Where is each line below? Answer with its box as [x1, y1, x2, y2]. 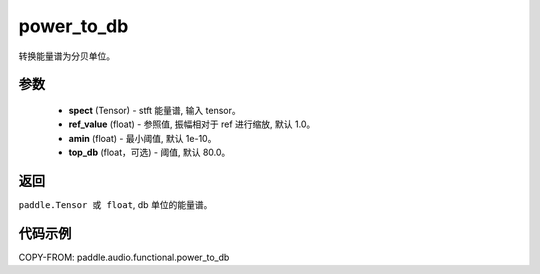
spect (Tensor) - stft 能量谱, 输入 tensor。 [68, 104, 241, 116]
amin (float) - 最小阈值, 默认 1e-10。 [68, 132, 217, 144]
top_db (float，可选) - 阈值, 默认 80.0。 [68, 146, 231, 159]
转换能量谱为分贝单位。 [18, 50, 115, 62]
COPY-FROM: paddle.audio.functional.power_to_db [18, 251, 230, 263]
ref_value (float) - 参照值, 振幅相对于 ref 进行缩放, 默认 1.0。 [68, 118, 316, 130]
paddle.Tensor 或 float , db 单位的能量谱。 [18, 199, 213, 211]
